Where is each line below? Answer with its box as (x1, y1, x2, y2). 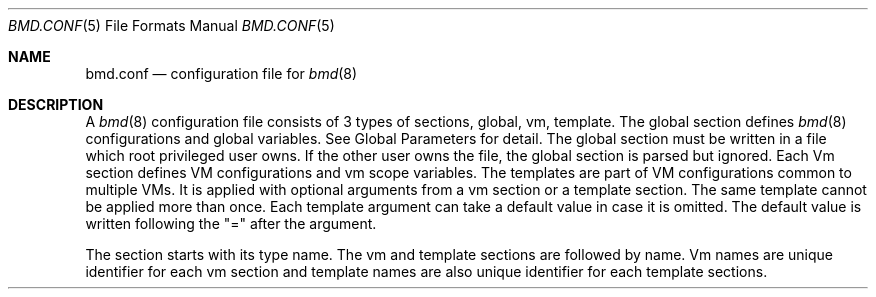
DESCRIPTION (8, 96, 104, 113)
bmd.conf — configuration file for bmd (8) (85, 65, 358, 82)
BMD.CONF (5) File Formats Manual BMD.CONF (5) (8, 17, 335, 34)
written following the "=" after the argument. (85, 215, 377, 232)
